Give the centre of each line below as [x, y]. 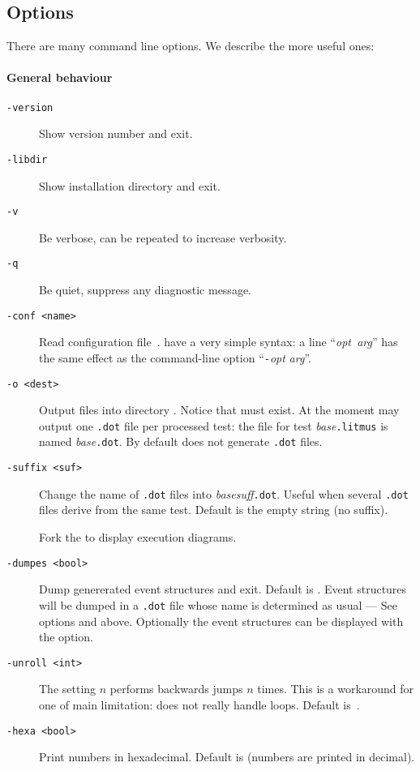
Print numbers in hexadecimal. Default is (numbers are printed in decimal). [227, 757]
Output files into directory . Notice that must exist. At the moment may [219, 410]
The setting [68, 689]
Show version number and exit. [116, 133]
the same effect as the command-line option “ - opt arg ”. [175, 357]
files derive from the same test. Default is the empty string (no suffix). [214, 510]
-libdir [27, 159]
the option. [66, 637]
